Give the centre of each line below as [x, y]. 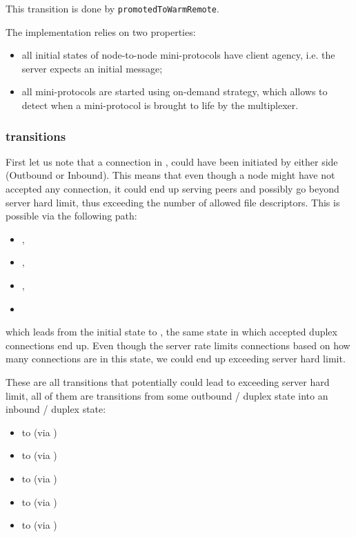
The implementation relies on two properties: [101, 31]
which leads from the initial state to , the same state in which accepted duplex [171, 332]
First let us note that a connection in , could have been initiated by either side [172, 161]
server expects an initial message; [92, 68]
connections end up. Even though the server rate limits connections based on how [178, 345]
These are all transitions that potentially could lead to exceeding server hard [168, 381]
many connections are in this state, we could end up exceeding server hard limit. [176, 359]
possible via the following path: [71, 216]
